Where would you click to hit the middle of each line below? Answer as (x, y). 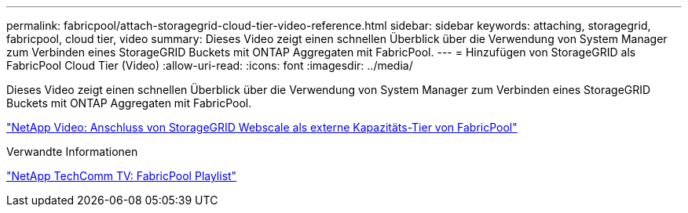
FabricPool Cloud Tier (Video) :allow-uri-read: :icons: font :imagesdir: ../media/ (210, 65)
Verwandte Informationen (72, 152)
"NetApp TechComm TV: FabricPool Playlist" (122, 176)
